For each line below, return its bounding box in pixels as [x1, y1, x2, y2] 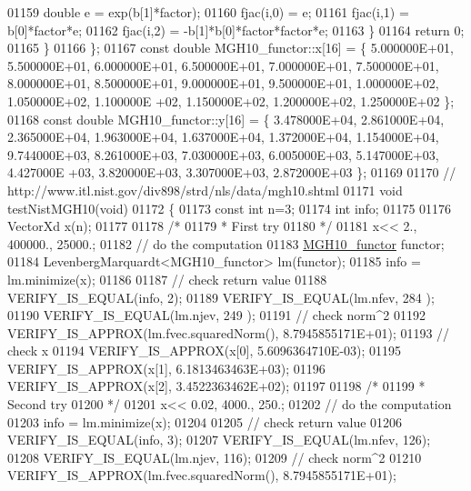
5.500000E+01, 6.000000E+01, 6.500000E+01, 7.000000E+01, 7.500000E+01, [7, 55, 439, 75]
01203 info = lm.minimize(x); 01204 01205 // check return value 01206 [7, 412, 403, 431]
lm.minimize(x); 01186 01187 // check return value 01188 [7, 269, 327, 288]
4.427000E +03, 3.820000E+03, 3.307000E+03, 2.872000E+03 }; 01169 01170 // [7, 163, 456, 182]
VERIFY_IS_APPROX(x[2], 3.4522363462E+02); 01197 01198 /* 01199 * [7, 376, 426, 396]
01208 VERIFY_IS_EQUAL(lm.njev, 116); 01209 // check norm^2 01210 [7, 447, 422, 466]
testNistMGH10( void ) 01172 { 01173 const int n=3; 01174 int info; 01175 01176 [7, 198, 452, 217]
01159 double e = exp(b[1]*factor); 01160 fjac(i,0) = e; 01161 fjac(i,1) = [7, 3, 409, 21]
